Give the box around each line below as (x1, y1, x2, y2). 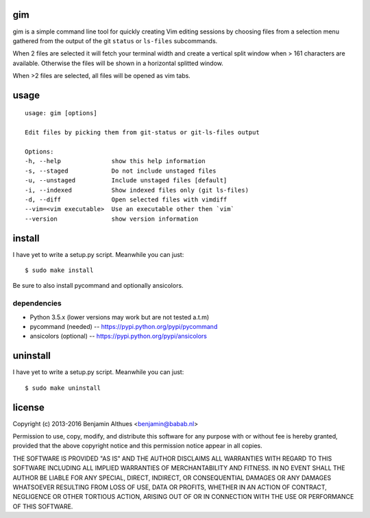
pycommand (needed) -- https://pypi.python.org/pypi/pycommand (29, 323, 218, 330)
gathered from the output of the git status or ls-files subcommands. (12, 36, 218, 45)
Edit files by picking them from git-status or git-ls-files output (25, 129, 260, 136)
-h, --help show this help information (25, 158, 206, 165)
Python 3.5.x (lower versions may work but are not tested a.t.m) (29, 312, 210, 321)
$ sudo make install (25, 267, 94, 274)
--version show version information (25, 214, 199, 223)
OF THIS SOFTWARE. (12, 502, 73, 510)
